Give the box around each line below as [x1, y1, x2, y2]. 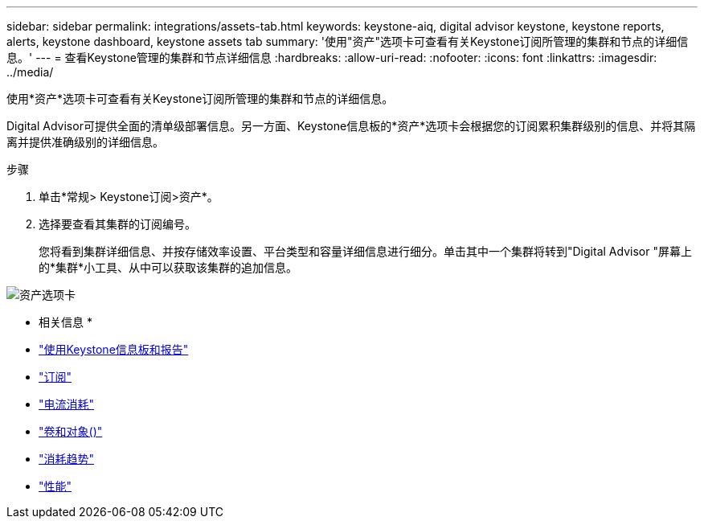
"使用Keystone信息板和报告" [39, 342, 189, 356]
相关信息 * [39, 315, 92, 329]
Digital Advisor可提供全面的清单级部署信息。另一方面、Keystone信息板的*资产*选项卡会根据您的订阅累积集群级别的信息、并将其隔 [6, 119, 696, 133]
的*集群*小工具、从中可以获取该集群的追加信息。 [39, 260, 298, 274]
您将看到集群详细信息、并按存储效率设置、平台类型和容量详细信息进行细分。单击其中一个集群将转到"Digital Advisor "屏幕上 [39, 244, 692, 258]
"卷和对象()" [39, 425, 103, 438]
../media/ [6, 65, 54, 79]
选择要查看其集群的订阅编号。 [39, 217, 196, 231]
